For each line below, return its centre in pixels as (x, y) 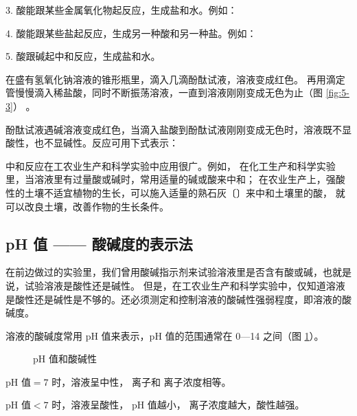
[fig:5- (337, 92)
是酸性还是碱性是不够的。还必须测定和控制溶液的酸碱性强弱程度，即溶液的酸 (178, 299)
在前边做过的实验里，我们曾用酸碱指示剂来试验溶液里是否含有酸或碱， (164, 272)
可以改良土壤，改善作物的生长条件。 (87, 206)
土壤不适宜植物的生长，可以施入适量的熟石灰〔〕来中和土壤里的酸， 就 (185, 192)
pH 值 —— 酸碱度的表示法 (99, 243)
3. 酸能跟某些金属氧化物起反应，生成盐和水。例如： (122, 10)
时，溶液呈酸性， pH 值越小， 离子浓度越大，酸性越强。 (178, 405)
